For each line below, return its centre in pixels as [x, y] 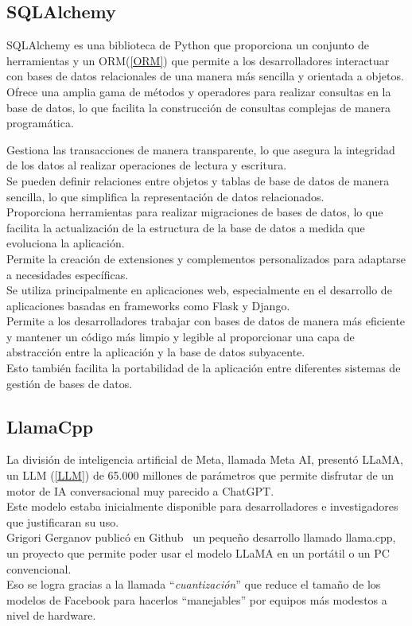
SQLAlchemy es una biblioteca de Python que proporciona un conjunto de [188, 45]
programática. [40, 123]
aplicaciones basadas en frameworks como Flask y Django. [148, 305]
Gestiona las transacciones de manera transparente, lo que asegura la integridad [201, 149]
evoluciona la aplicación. [66, 243]
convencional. [39, 568]
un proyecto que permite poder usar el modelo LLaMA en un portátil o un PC [198, 553]
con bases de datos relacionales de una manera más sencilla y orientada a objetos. [205, 76]
